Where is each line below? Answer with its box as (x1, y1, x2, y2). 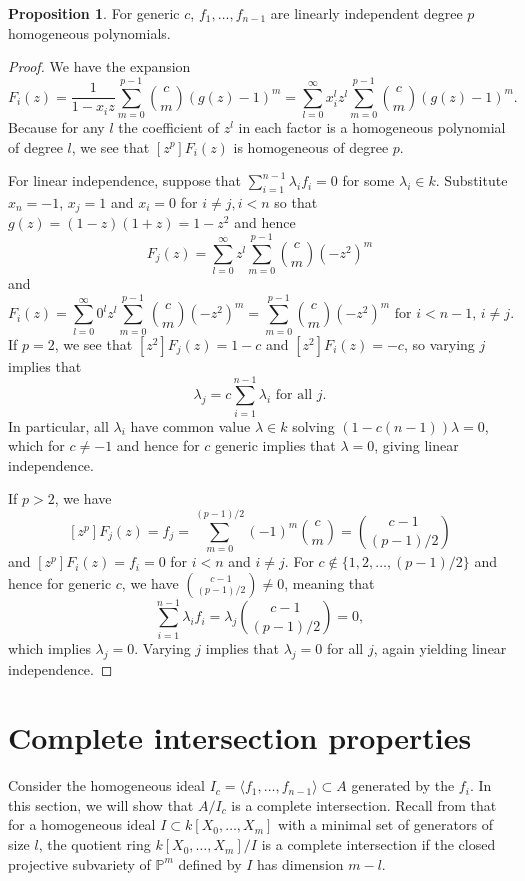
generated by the (351, 775, 455, 796)
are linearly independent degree (270, 3, 463, 23)
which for (8, 435, 65, 456)
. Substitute (435, 170, 508, 191)
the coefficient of (118, 116, 219, 137)
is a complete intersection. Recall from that (231, 794, 497, 815)
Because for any (8, 116, 105, 137)
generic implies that (215, 435, 336, 456)
